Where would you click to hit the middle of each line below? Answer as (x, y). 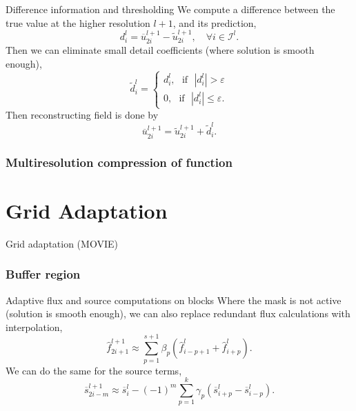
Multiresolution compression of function (119, 162)
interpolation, (34, 327)
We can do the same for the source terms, (94, 370)
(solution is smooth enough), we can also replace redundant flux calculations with (178, 313)
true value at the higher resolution (78, 22)
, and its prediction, (215, 22)
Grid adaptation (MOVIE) (62, 243)
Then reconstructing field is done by (82, 115)
